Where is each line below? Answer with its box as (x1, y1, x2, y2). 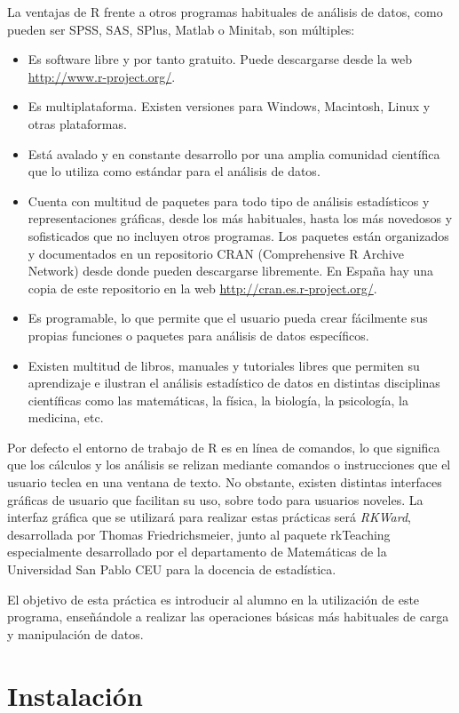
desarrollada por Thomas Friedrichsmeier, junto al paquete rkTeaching (7, 525, 391, 543)
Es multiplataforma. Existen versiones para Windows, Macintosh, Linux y (28, 97, 431, 116)
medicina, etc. (28, 408, 104, 427)
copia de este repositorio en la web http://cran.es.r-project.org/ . (28, 278, 377, 297)
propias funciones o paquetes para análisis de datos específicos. (28, 325, 369, 344)
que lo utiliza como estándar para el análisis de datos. (28, 162, 321, 180)
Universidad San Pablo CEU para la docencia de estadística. (7, 560, 336, 579)
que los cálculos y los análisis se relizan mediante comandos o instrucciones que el (7, 455, 451, 474)
